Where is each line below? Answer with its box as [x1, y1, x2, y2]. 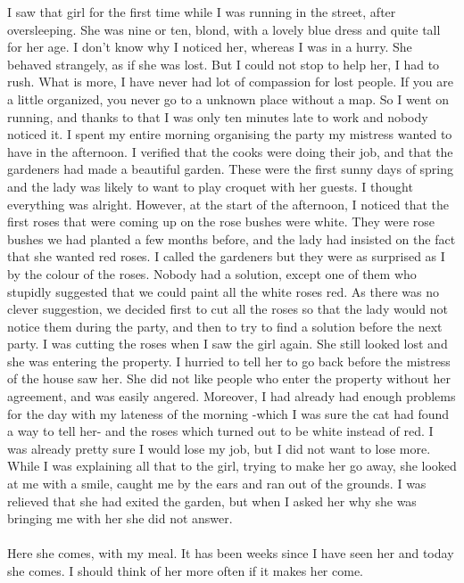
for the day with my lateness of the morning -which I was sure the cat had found [7, 404, 450, 423]
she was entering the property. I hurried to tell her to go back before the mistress [7, 351, 451, 370]
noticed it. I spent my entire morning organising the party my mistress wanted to [7, 125, 452, 144]
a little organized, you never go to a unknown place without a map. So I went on [7, 89, 450, 108]
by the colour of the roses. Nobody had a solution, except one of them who [7, 264, 417, 283]
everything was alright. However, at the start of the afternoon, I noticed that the [7, 194, 450, 213]
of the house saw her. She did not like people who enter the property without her [7, 369, 451, 388]
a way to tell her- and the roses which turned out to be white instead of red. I [7, 422, 434, 440]
